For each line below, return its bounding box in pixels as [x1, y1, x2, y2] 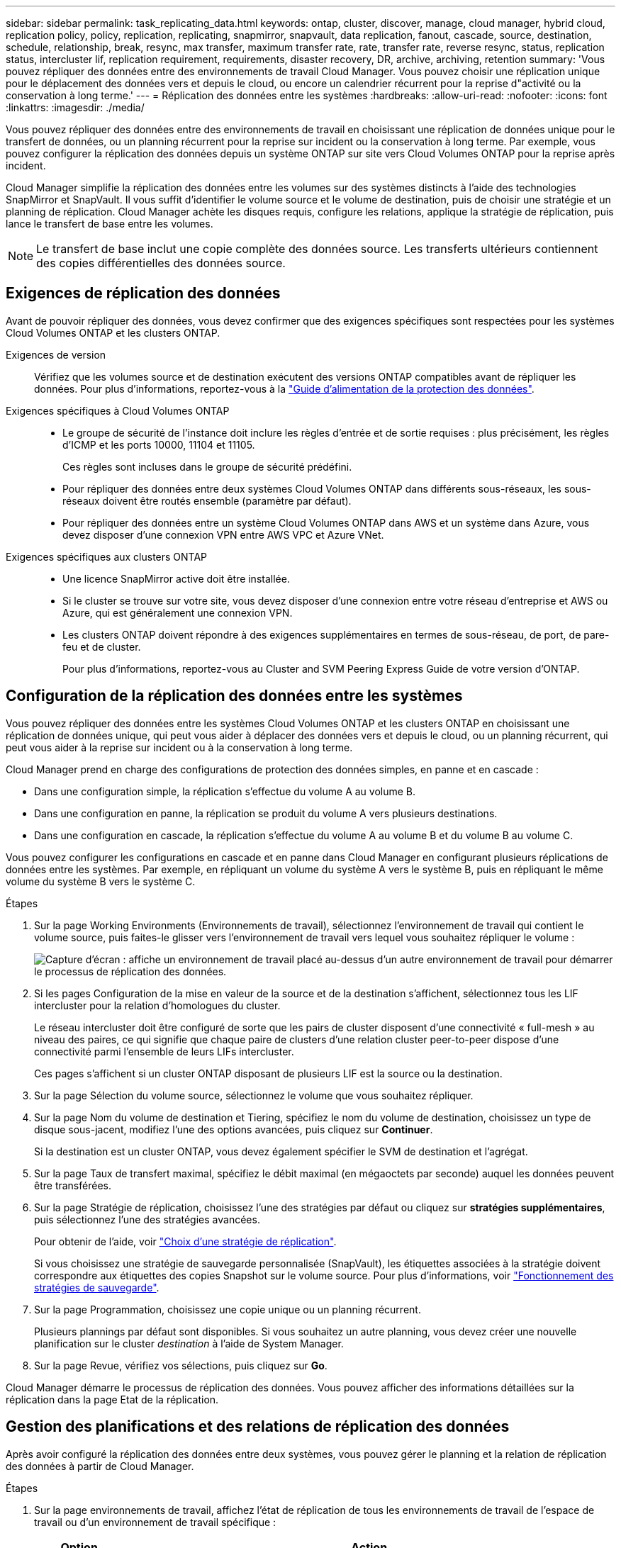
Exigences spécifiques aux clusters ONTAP [6, 550, 208, 563]
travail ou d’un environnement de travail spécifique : [34, 1515, 276, 1528]
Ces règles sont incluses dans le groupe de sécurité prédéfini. [62, 460, 352, 473]
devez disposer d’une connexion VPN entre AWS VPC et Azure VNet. [62, 528, 384, 541]
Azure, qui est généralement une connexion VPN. [62, 606, 293, 619]
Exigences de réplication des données [6, 284, 281, 303]
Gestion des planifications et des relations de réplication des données [6, 1418, 510, 1436]
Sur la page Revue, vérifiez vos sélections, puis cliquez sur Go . [34, 1359, 328, 1372]
